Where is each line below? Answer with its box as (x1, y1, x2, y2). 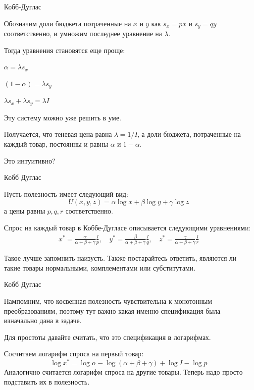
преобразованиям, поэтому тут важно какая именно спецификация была (4, 305, 221, 316)
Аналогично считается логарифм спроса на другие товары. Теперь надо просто (4, 366, 243, 377)
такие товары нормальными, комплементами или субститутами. (4, 262, 196, 273)
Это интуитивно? (4, 155, 55, 166)
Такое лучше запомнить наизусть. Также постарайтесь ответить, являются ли (4, 253, 237, 263)
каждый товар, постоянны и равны (4, 138, 108, 149)
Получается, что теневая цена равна (4, 129, 112, 139)
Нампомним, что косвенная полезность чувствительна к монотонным (4, 295, 212, 306)
